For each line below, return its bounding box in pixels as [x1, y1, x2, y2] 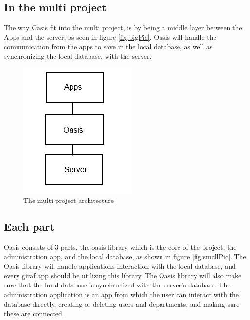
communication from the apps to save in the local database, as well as [4, 41, 213, 51]
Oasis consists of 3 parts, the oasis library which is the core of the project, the [4, 241, 237, 252]
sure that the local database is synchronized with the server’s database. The [4, 280, 231, 290]
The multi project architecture [23, 195, 114, 205]
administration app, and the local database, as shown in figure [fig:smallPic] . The [4, 251, 246, 261]
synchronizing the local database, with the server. [4, 51, 152, 61]
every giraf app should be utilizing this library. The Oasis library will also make [4, 270, 242, 280]
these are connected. [4, 308, 64, 319]
